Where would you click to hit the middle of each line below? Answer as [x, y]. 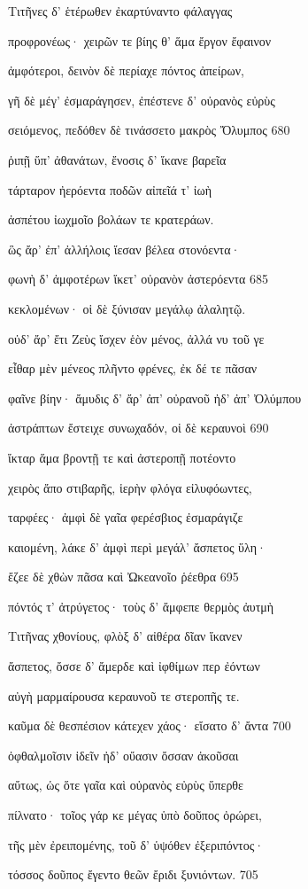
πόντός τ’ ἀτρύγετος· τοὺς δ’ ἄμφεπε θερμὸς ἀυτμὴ [141, 606]
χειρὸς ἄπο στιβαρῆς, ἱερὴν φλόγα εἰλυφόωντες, [130, 487]
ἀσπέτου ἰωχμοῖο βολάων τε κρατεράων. [111, 219]
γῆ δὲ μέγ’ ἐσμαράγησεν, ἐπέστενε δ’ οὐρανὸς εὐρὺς [142, 100]
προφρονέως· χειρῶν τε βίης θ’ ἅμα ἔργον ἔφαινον [140, 40]
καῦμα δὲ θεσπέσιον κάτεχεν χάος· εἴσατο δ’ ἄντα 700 [150, 725]
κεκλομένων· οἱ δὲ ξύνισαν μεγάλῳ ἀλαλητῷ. [127, 308]
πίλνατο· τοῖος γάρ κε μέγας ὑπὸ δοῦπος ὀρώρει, [135, 815]
